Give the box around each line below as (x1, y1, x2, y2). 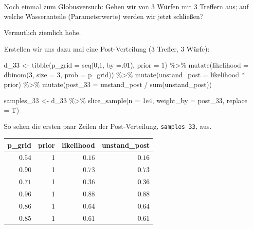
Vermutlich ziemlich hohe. (4, 27, 81, 37)
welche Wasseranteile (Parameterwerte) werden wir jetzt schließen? (4, 11, 203, 21)
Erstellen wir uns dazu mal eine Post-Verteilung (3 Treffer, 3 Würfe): (4, 43, 210, 53)
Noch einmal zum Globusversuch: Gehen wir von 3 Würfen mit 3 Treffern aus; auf (4, 1, 249, 11)
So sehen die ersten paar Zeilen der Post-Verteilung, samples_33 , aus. (4, 121, 212, 131)
